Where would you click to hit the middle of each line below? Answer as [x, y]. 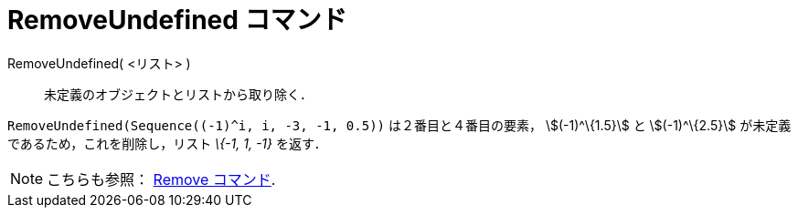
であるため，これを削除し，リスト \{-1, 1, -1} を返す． [167, 143]
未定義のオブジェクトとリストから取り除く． [178, 94]
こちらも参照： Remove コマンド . [161, 179]
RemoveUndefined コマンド [177, 20]
